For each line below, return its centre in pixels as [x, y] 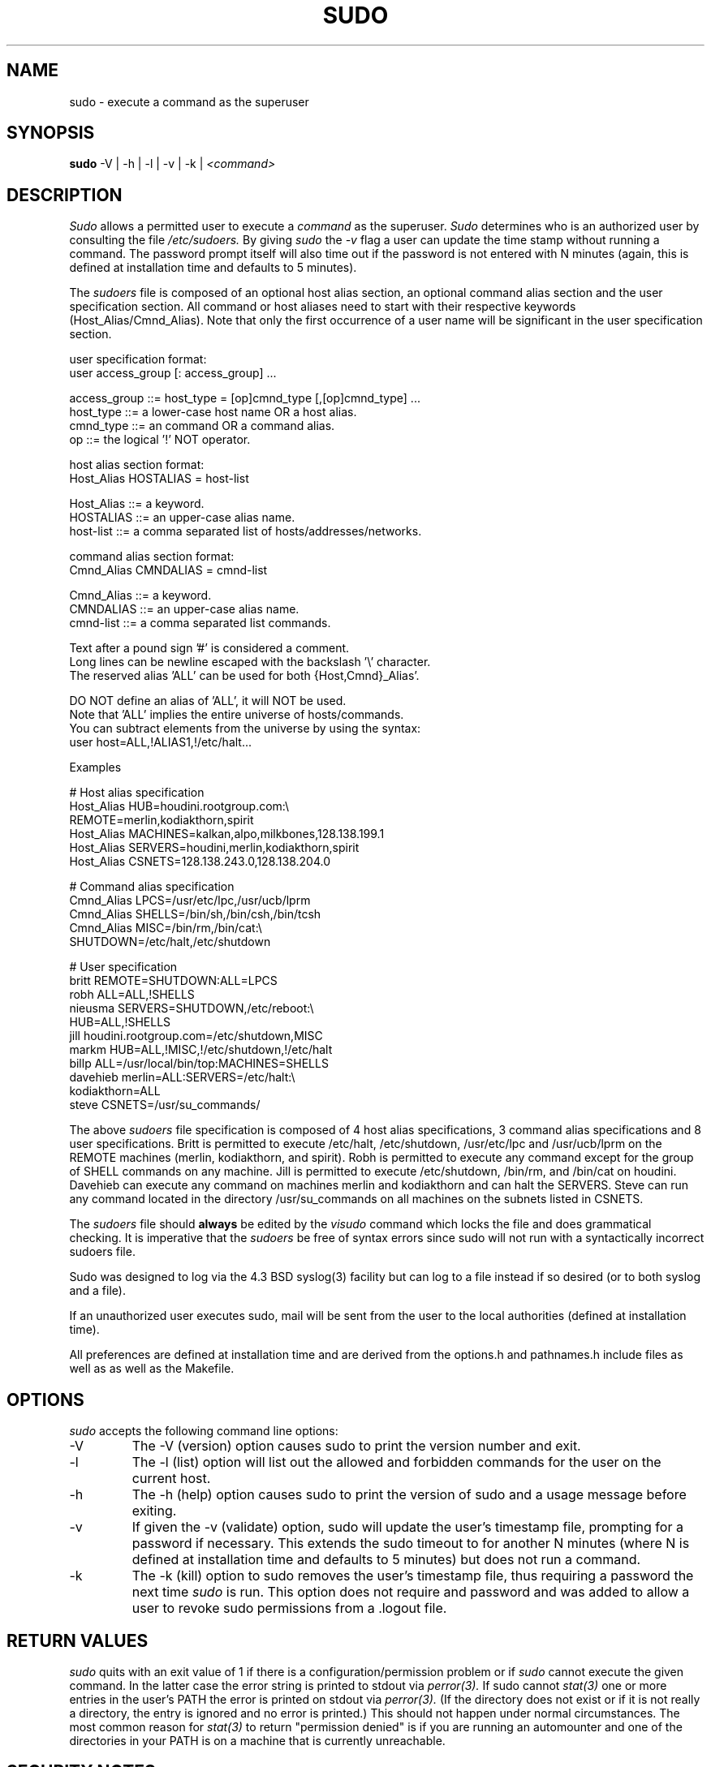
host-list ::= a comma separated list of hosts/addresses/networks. [246, 531]
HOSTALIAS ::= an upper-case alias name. [182, 518]
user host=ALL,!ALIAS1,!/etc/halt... [161, 742]
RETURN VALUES [78, 1640]
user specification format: [138, 359]
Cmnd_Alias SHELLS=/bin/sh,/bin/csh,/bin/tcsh [195, 914]
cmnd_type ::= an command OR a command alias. [202, 426]
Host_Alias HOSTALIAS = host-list [159, 479]
